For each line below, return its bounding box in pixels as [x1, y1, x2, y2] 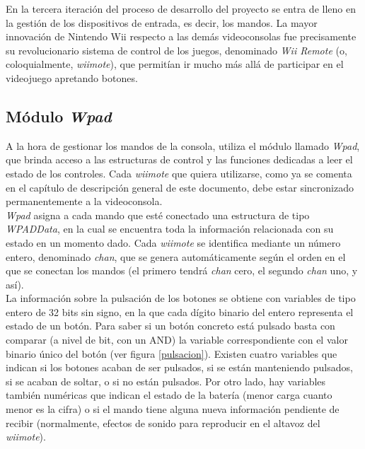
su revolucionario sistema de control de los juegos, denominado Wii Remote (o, [6, 42, 347, 57]
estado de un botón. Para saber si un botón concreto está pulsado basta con [6, 318, 335, 333]
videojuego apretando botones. [6, 70, 138, 85]
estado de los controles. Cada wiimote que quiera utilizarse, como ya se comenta [6, 165, 352, 180]
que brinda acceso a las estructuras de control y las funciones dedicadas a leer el [6, 152, 353, 167]
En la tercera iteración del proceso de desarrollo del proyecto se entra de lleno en [6, 1, 356, 16]
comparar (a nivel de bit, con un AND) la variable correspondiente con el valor [6, 332, 348, 347]
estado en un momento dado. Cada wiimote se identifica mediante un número [6, 235, 341, 250]
